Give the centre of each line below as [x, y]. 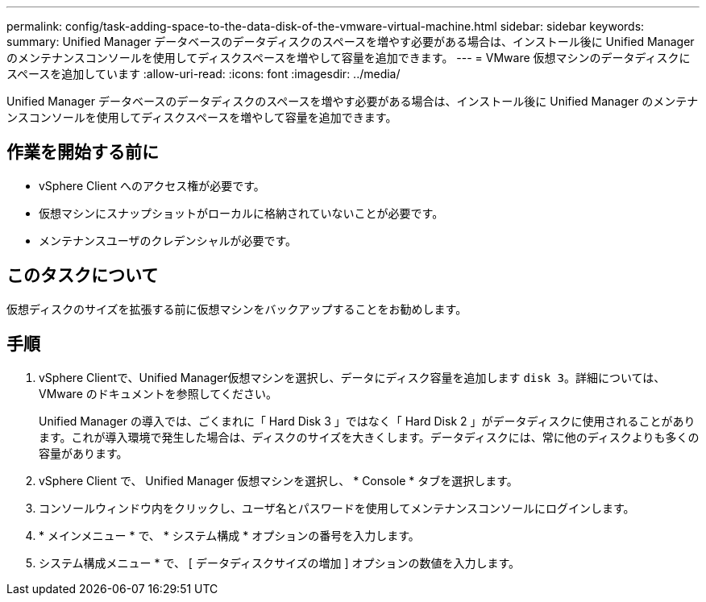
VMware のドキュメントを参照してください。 [158, 393]
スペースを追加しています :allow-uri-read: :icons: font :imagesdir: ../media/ [203, 74]
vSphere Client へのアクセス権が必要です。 [152, 185]
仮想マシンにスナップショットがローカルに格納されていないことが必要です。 [241, 213]
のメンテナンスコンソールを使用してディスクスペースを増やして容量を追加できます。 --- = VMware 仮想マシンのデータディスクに [349, 58]
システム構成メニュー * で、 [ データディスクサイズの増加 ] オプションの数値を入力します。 [280, 563]
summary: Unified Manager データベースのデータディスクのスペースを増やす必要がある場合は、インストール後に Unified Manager [351, 42]
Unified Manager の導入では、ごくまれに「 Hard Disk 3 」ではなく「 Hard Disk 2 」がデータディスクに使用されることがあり [367, 421]
